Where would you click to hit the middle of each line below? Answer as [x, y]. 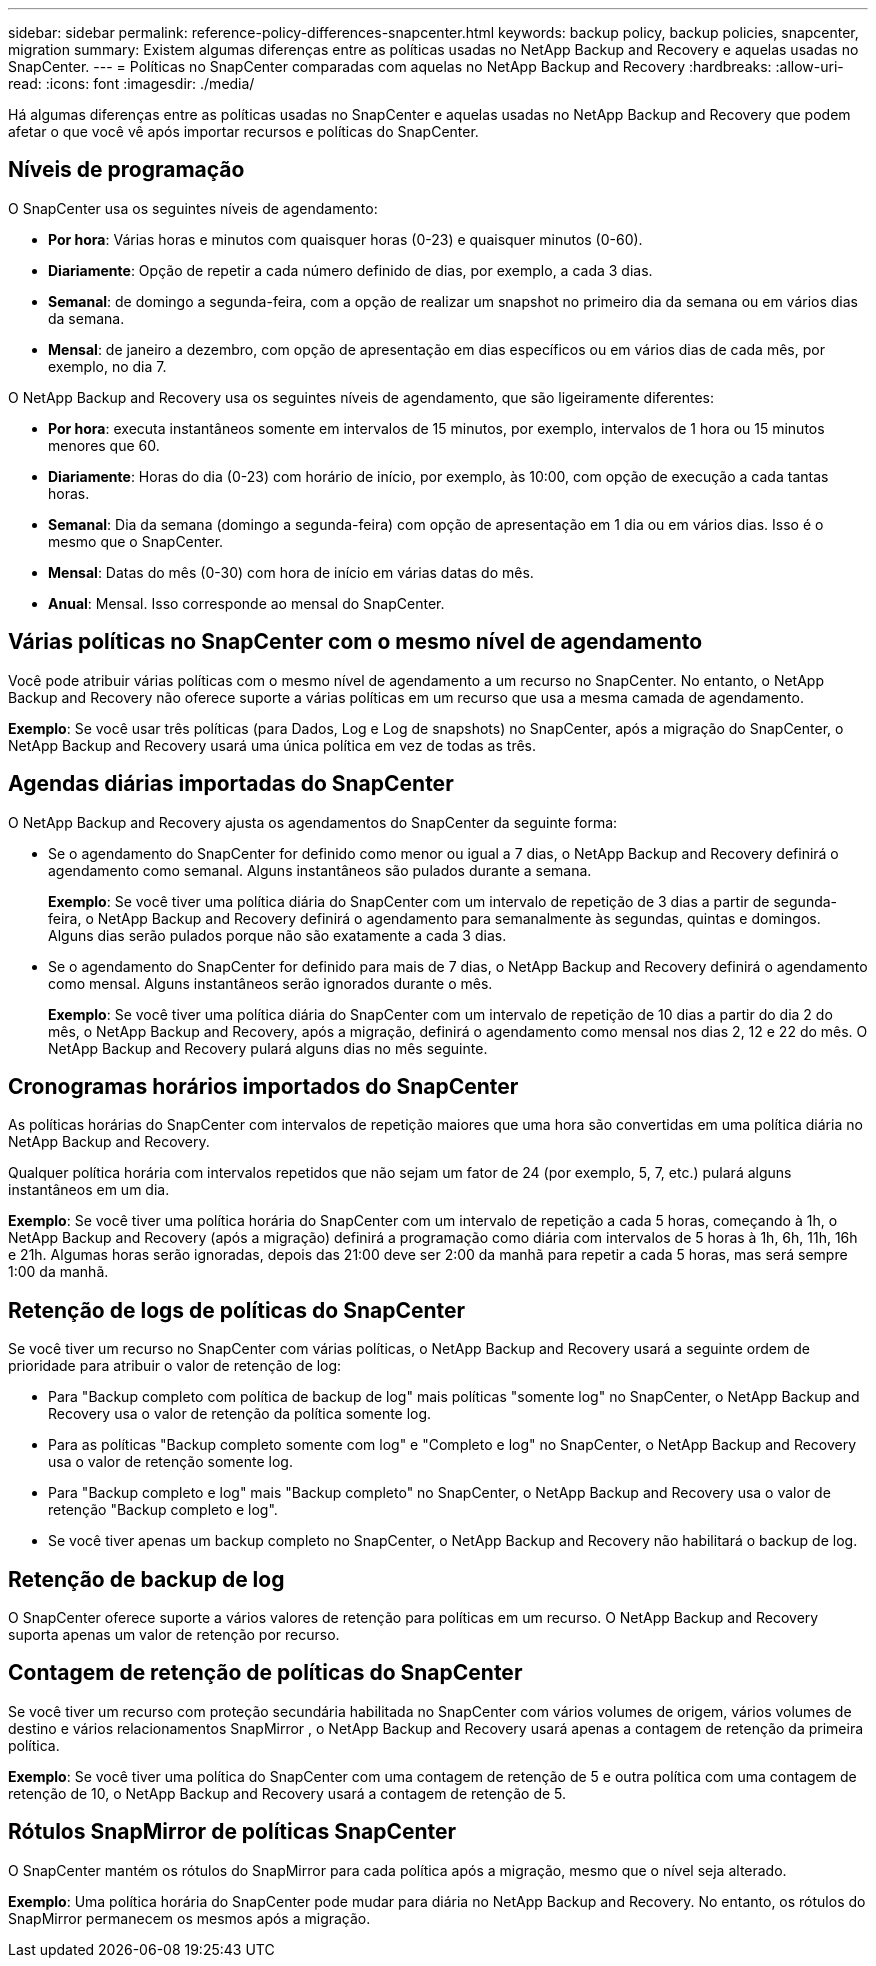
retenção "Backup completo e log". [163, 1510]
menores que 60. [104, 445]
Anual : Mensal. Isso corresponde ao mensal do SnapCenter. [246, 603]
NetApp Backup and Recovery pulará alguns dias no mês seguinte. [268, 1048]
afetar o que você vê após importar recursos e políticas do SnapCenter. [243, 131]
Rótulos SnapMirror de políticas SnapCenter [232, 1832]
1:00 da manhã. [58, 1272]
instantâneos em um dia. [89, 1190]
